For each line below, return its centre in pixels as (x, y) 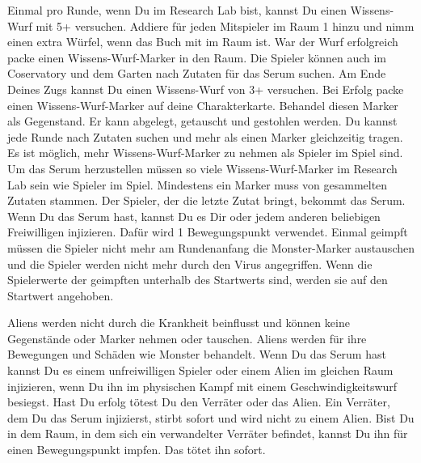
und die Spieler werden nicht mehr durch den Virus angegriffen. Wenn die (190, 263)
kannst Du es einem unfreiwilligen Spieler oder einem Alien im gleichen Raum (200, 370)
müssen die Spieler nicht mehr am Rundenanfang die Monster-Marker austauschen (211, 247)
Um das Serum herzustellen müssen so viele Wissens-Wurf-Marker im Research (202, 168)
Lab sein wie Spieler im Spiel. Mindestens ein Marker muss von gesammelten (198, 184)
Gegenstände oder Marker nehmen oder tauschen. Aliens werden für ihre (187, 338)
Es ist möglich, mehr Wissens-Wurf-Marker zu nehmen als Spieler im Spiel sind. (205, 153)
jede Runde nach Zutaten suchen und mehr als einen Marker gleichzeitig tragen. (205, 136)
